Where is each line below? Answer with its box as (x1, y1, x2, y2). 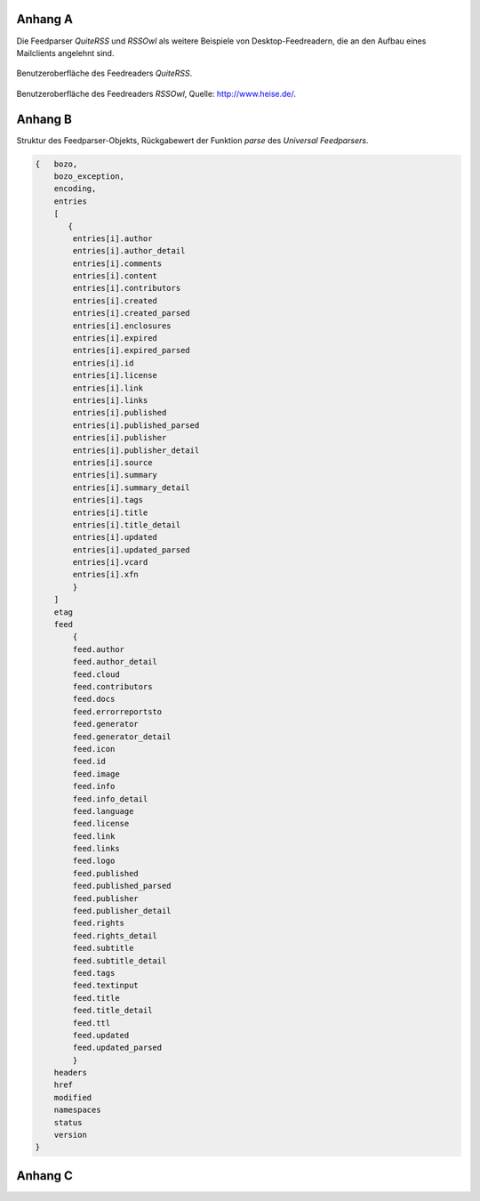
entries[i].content (72, 271, 157, 281)
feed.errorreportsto (72, 706, 163, 716)
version (53, 1130, 88, 1141)
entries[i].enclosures (72, 320, 172, 331)
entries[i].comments (72, 258, 163, 269)
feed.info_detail (72, 794, 148, 804)
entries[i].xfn (72, 569, 140, 580)
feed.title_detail (72, 1005, 153, 1016)
